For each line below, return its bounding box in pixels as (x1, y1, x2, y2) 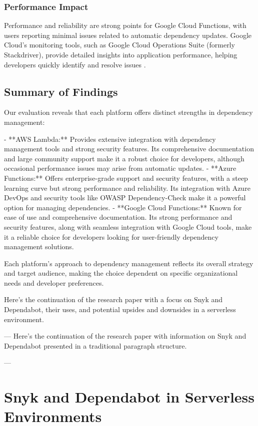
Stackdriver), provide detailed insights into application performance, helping (4, 49, 237, 59)
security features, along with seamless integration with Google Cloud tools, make (4, 221, 252, 232)
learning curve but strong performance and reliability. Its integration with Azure (4, 182, 250, 193)
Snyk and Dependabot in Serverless (4, 387, 255, 407)
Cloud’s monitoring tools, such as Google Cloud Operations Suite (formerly (4, 39, 235, 50)
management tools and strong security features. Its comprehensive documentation (4, 143, 254, 154)
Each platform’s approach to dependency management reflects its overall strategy (4, 258, 253, 268)
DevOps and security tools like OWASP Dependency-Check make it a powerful (4, 192, 246, 203)
